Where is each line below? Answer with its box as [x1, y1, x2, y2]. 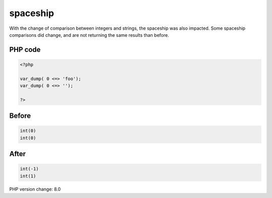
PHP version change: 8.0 [9, 186, 61, 192]
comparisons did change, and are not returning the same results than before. [9, 32, 169, 38]
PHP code [9, 45, 41, 54]
